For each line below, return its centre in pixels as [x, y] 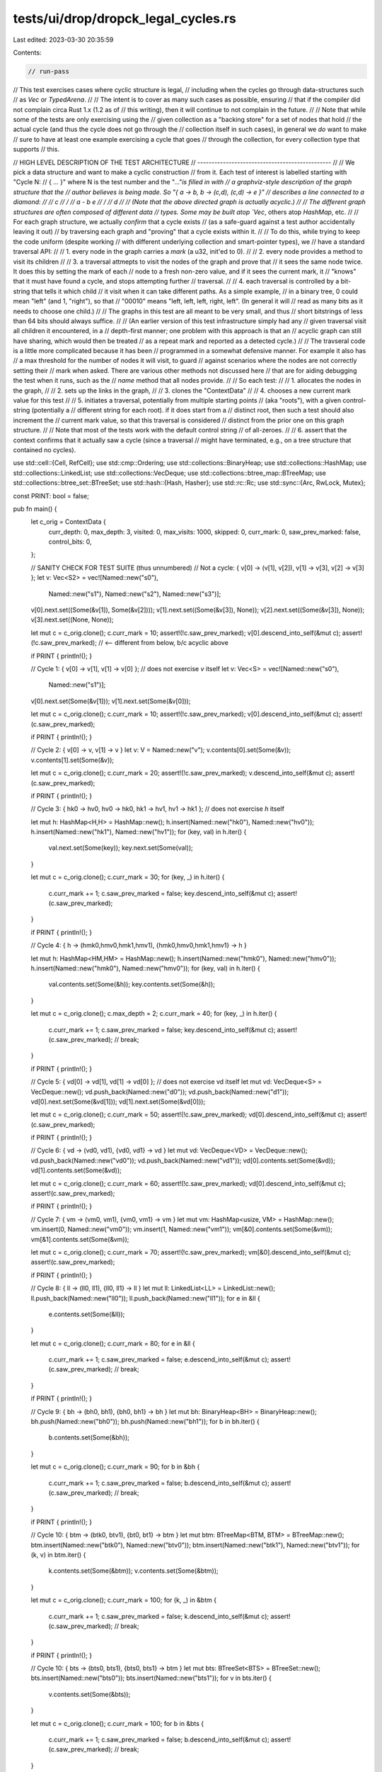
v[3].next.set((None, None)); [72, 619]
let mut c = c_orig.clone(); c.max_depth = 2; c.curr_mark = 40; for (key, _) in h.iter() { [154, 1014]
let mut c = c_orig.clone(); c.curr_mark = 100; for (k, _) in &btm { [124, 1600]
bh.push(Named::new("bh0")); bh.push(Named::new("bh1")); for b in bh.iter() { [145, 1422]
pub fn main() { [35, 509]
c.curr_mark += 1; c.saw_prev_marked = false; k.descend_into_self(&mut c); [159, 1616]
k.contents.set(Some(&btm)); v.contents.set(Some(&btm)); [133, 1571]
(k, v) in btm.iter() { [58, 1554]
